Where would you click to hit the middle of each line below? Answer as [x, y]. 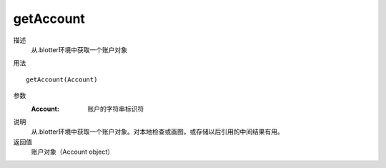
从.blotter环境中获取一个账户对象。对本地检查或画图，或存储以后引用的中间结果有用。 [157, 132]
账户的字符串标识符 [116, 109]
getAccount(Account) [62, 79]
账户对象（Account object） [73, 152]
